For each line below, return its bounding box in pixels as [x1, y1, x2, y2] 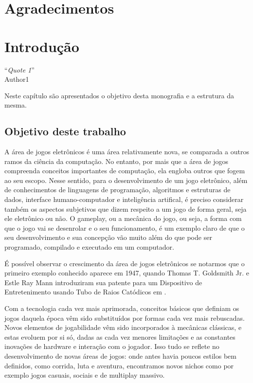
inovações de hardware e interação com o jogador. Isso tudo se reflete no [4, 341, 219, 351]
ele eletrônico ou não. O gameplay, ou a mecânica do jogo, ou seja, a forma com [4, 213, 242, 223]
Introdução [4, 36, 79, 56]
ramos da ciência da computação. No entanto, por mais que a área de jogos [4, 156, 228, 166]
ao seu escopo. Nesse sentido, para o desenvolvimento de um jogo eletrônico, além [4, 175, 248, 185]
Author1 [4, 74, 29, 84]
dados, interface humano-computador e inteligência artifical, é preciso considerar [4, 194, 244, 204]
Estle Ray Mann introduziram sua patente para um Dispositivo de [4, 277, 202, 287]
